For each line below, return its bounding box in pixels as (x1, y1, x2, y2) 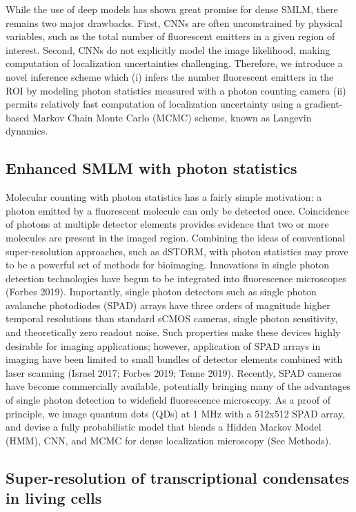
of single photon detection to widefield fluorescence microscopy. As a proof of (6, 393, 330, 407)
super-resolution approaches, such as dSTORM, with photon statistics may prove (6, 244, 348, 258)
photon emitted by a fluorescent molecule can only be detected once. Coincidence (6, 203, 349, 217)
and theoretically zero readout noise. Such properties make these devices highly (6, 325, 341, 339)
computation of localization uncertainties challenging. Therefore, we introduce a (6, 56, 343, 70)
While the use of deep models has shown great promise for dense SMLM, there (6, 2, 338, 16)
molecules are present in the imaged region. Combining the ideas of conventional (6, 230, 346, 244)
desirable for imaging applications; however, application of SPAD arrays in (6, 338, 321, 353)
